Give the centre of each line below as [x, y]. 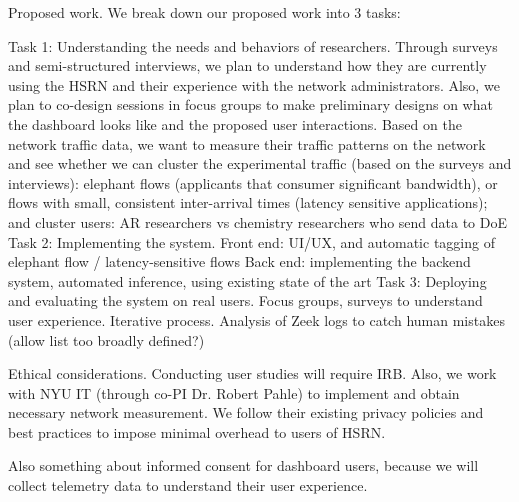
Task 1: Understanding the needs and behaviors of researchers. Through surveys [253, 45]
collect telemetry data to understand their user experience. [188, 485]
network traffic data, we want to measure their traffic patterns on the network [247, 143]
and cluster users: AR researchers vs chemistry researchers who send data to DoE [258, 221]
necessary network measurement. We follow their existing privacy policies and [246, 412]
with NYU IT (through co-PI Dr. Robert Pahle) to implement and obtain [234, 392]
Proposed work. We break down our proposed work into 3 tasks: [204, 12]
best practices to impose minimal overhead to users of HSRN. [197, 431]
